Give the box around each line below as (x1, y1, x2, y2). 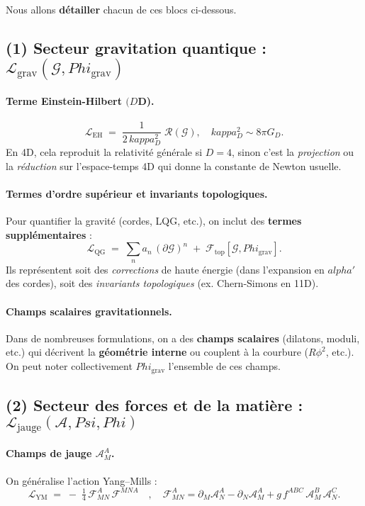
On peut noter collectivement (6, 359, 133, 373)
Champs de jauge (6, 446, 92, 461)
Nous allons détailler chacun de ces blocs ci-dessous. (6, 2, 237, 16)
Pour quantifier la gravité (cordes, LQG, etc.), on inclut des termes (6, 213, 302, 228)
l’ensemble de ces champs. (168, 359, 281, 373)
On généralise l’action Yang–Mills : (6, 473, 157, 488)
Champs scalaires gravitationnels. (6, 303, 172, 318)
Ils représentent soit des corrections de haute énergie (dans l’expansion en (6, 262, 325, 276)
